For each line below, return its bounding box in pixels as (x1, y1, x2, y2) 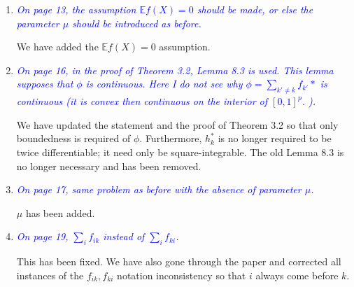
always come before (255, 267, 339, 282)
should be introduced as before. (72, 15, 201, 30)
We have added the (16, 39, 99, 54)
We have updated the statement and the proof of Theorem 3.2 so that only (16, 117, 339, 132)
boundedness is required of (16, 131, 131, 146)
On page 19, (16, 229, 69, 244)
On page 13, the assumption (16, 2, 136, 16)
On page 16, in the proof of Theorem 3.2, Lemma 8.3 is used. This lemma (16, 62, 334, 77)
